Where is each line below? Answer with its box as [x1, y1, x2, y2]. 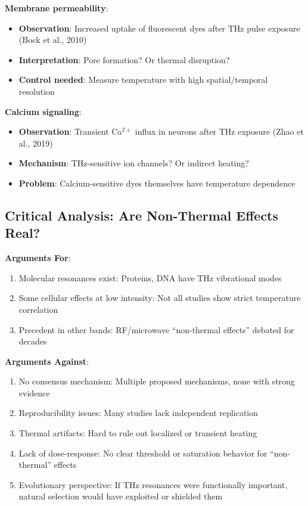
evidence [18, 386, 50, 399]
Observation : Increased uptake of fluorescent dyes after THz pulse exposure [18, 21, 300, 34]
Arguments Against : [5, 355, 89, 367]
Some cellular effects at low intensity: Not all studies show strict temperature [18, 291, 301, 304]
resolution [18, 85, 55, 97]
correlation [18, 303, 58, 315]
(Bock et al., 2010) [18, 33, 87, 46]
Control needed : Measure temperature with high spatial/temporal [18, 73, 268, 86]
